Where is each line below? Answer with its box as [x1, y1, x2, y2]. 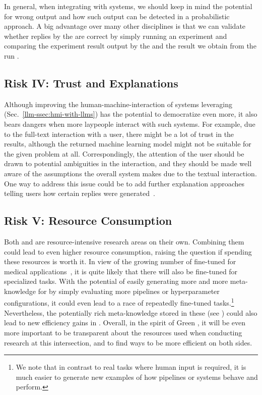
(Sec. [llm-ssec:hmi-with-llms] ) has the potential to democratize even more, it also [4, 109, 257, 119]
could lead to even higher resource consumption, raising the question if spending [4, 246, 252, 257]
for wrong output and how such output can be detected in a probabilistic [4, 11, 230, 21]
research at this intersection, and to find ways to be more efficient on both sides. [4, 337, 252, 348]
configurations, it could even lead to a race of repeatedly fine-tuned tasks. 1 [4, 296, 234, 308]
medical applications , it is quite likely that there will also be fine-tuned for [4, 266, 238, 276]
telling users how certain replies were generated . [4, 188, 155, 199]
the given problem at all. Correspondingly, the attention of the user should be [4, 148, 244, 159]
